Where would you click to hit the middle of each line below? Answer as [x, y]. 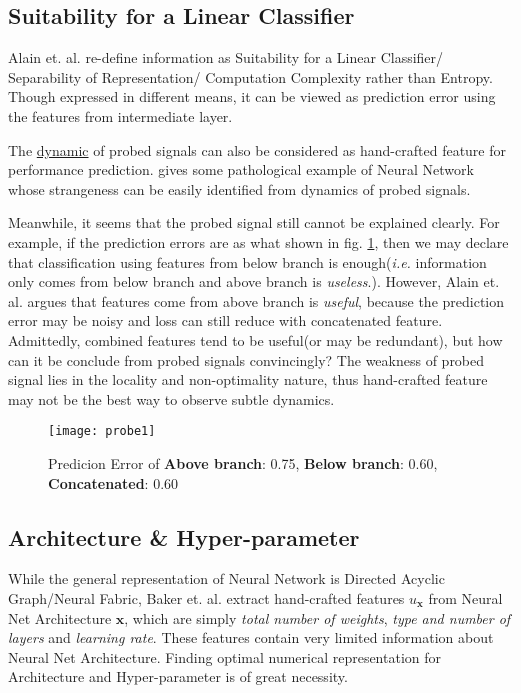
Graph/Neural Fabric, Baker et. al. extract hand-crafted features [206, 597]
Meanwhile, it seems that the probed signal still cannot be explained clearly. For [254, 222]
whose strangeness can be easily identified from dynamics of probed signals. [239, 188]
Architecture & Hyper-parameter [184, 536]
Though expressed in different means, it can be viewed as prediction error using [252, 96]
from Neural [465, 597]
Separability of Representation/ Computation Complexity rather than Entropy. [250, 76]
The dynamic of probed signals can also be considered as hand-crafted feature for [257, 149]
